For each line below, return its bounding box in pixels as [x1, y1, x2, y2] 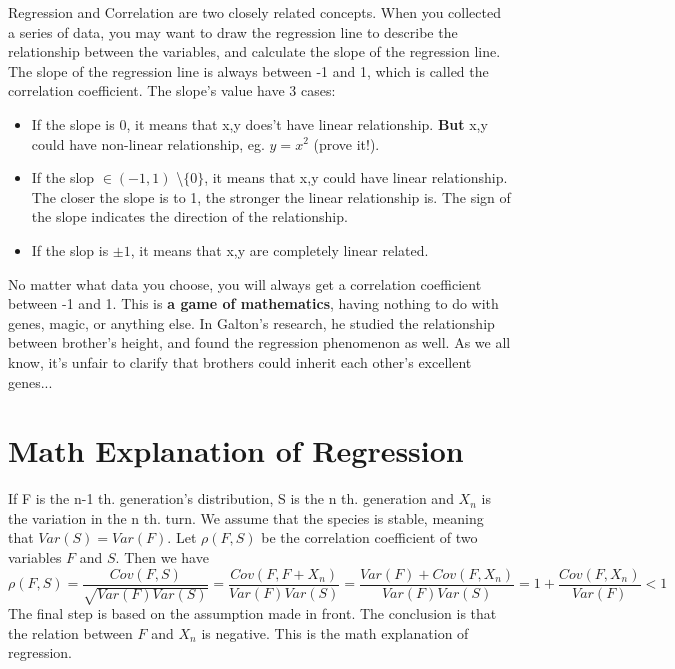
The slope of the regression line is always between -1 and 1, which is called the [8, 60, 489, 81]
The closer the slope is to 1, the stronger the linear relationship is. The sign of [31, 186, 511, 207]
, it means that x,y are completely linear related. [130, 239, 429, 260]
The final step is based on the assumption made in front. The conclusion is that [8, 603, 497, 624]
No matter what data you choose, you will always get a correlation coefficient [8, 273, 482, 294]
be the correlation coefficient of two [261, 527, 478, 548]
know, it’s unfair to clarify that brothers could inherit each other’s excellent [8, 351, 472, 372]
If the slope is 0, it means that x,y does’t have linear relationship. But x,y [31, 113, 488, 134]
